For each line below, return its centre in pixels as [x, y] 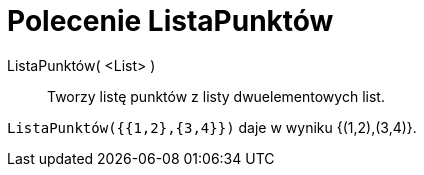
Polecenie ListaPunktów [170, 21]
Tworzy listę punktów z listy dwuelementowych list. [216, 96]
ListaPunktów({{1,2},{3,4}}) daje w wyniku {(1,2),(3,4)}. [212, 127]
